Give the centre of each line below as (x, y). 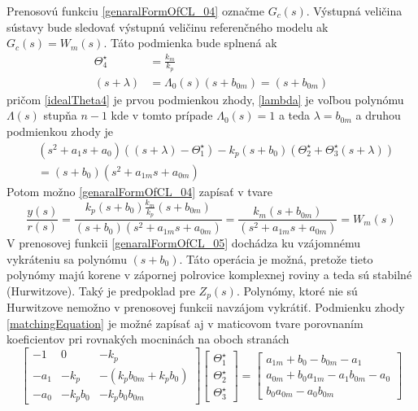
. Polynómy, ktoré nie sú (297, 290)
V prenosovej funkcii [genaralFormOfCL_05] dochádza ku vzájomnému (184, 243)
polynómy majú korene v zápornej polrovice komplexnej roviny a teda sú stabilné (209, 275)
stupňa (60, 115)
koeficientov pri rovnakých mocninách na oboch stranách (148, 339)
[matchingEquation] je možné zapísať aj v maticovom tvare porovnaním (185, 323)
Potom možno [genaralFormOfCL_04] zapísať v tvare (140, 191)
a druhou (378, 115)
